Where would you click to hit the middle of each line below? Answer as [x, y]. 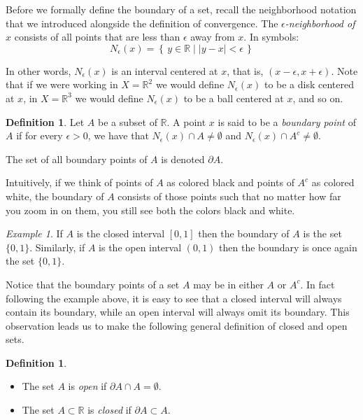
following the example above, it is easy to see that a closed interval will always [174, 298]
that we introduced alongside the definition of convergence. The [142, 23]
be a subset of [128, 121]
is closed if [109, 410]
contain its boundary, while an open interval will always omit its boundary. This [178, 312]
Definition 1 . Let [45, 121]
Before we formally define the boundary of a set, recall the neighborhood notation [181, 9]
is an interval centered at [165, 70]
